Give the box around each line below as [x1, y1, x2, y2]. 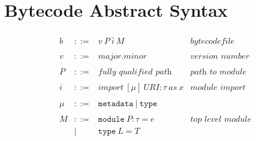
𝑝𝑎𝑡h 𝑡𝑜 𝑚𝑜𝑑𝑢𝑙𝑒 [190, 67, 247, 76]
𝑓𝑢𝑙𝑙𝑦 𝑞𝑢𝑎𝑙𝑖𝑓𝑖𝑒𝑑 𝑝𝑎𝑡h [98, 67, 172, 76]
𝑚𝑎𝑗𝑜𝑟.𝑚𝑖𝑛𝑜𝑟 [98, 52, 147, 61]
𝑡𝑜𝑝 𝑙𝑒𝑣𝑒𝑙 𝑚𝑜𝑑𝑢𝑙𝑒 [190, 115, 251, 124]
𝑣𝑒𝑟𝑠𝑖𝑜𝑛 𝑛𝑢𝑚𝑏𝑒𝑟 [190, 52, 249, 61]
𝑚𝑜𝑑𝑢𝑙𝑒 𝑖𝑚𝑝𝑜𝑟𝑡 [190, 83, 246, 92]
